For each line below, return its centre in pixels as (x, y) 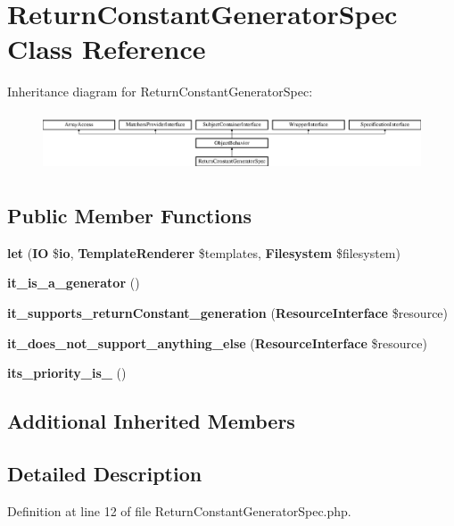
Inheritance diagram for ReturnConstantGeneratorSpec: (160, 92)
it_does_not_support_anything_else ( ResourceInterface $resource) (217, 342)
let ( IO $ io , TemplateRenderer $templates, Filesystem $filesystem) (204, 252)
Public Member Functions (129, 216)
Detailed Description (105, 473)
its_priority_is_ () (67, 373)
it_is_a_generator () (74, 283)
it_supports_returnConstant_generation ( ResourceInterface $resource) (228, 313)
